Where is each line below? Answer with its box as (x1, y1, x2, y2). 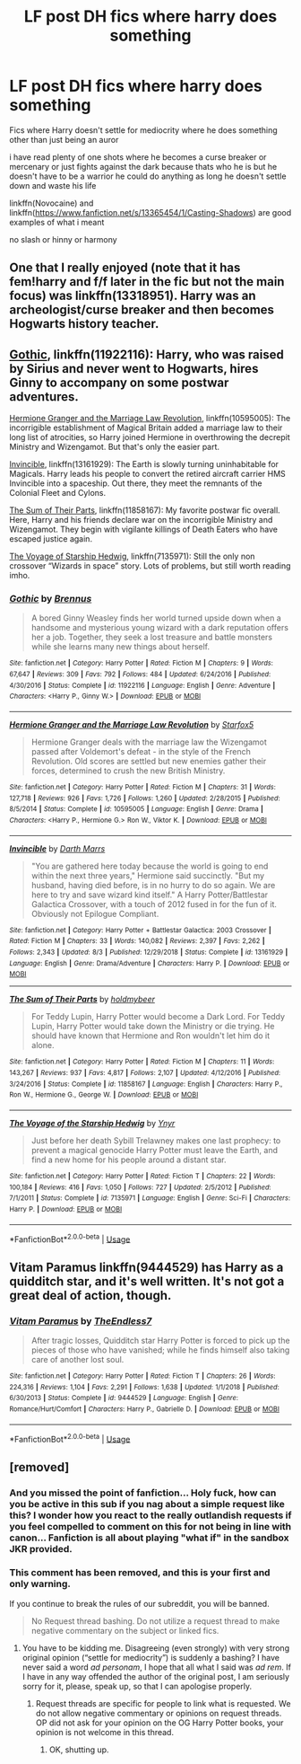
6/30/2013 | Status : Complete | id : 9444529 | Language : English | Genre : (9, 1394, 239, 1403)
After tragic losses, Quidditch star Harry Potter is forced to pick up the (30, 1335, 290, 1345)
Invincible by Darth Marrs (9, 842, 106, 854)
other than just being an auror (9, 134, 119, 145)
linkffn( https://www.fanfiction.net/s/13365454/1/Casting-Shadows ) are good (9, 207, 292, 217)
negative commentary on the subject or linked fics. (30, 1625, 219, 1636)
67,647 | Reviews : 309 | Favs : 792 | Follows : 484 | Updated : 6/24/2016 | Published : (9, 670, 271, 679)
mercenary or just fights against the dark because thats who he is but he (9, 161, 278, 172)
